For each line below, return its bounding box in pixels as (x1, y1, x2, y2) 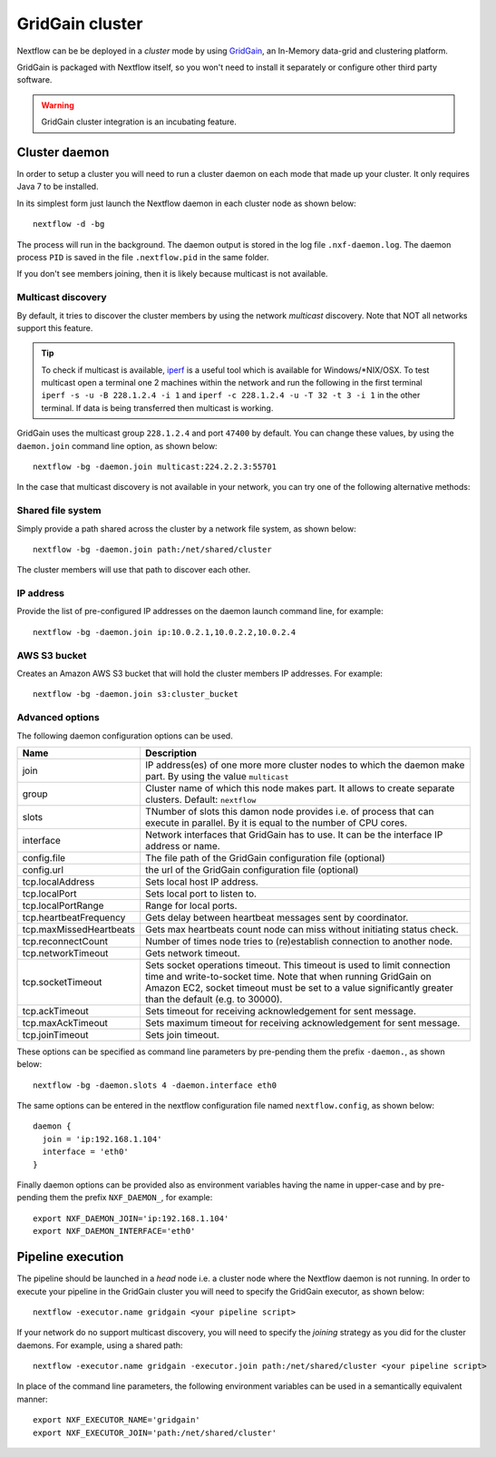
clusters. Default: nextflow (145, 793, 257, 806)
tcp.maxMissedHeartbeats (22, 923, 136, 935)
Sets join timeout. (145, 1028, 219, 1041)
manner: (16, 1393, 49, 1404)
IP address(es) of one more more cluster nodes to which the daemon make (145, 758, 465, 771)
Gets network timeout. (145, 946, 240, 959)
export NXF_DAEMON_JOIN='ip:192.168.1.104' (33, 1213, 229, 1224)
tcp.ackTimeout (22, 1004, 90, 1017)
